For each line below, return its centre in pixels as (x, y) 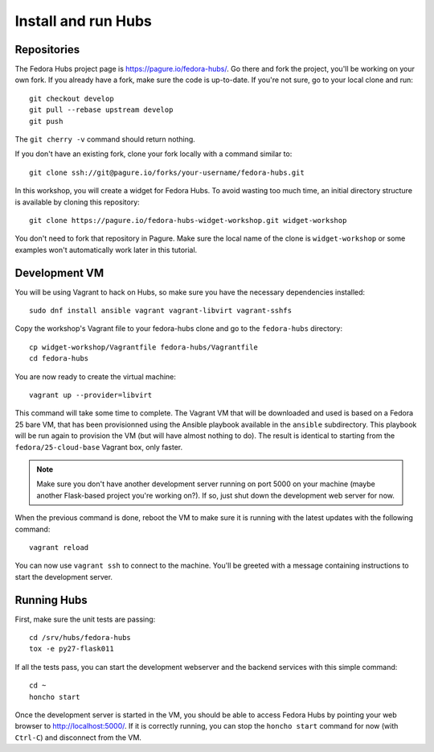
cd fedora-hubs (59, 359)
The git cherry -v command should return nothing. (105, 139)
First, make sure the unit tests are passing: (85, 619)
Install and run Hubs (83, 21)
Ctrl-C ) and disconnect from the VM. (78, 738)
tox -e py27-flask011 (72, 649)
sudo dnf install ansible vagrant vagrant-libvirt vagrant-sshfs (161, 311)
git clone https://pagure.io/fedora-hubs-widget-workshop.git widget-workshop (188, 220)
